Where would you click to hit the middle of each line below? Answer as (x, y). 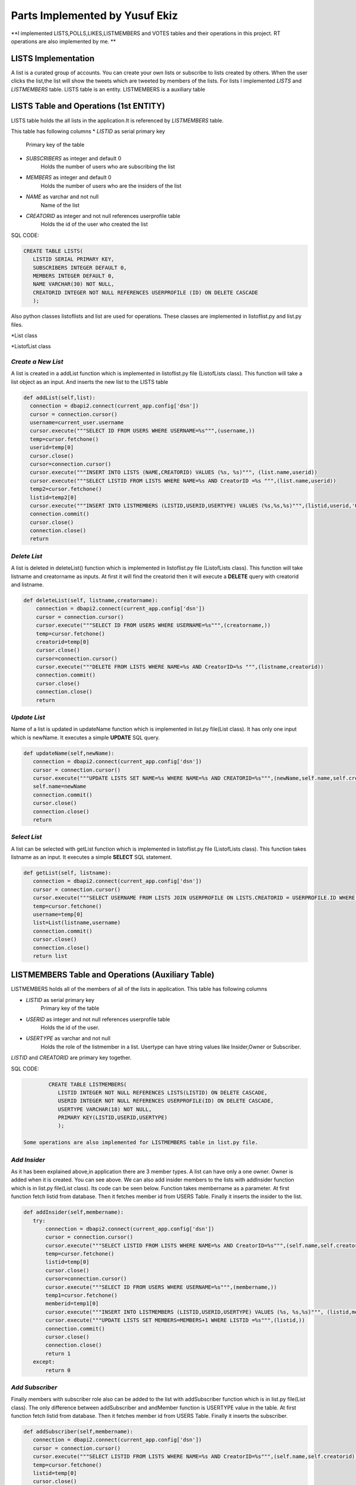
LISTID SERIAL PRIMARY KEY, (74, 259)
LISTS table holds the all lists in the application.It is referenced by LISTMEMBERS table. (117, 120)
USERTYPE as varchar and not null (68, 1038)
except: (44, 1362)
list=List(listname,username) (77, 923)
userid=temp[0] (52, 448)
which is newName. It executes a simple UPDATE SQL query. (85, 737)
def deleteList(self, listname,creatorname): (91, 600)
